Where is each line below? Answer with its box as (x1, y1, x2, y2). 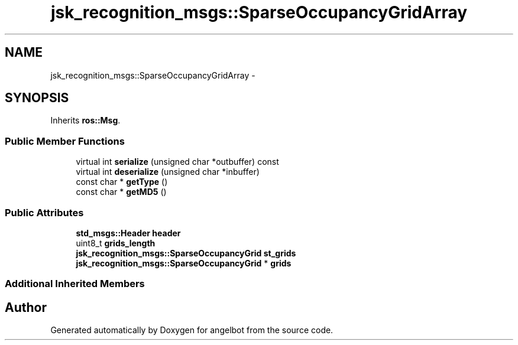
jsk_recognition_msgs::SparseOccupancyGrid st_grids (76, 248, 296, 258)
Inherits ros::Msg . (50, 115, 121, 126)
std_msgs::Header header (76, 227, 181, 238)
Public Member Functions (5, 135, 125, 147)
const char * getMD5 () (76, 187, 167, 197)
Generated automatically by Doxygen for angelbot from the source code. (50, 325, 334, 336)
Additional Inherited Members (5, 278, 145, 290)
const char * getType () (76, 177, 168, 187)
